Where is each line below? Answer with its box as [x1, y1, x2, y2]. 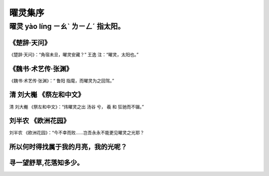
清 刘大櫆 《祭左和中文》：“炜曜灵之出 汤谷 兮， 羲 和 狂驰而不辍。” [9, 103, 144, 109]
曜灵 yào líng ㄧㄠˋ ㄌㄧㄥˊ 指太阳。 [9, 22, 125, 31]
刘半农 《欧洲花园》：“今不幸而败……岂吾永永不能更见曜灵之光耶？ [9, 130, 144, 136]
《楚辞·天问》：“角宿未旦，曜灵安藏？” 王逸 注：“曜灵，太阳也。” [9, 51, 139, 57]
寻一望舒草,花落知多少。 [9, 159, 84, 167]
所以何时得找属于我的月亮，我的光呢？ [9, 143, 127, 151]
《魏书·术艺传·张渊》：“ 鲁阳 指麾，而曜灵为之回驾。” [9, 78, 115, 84]
